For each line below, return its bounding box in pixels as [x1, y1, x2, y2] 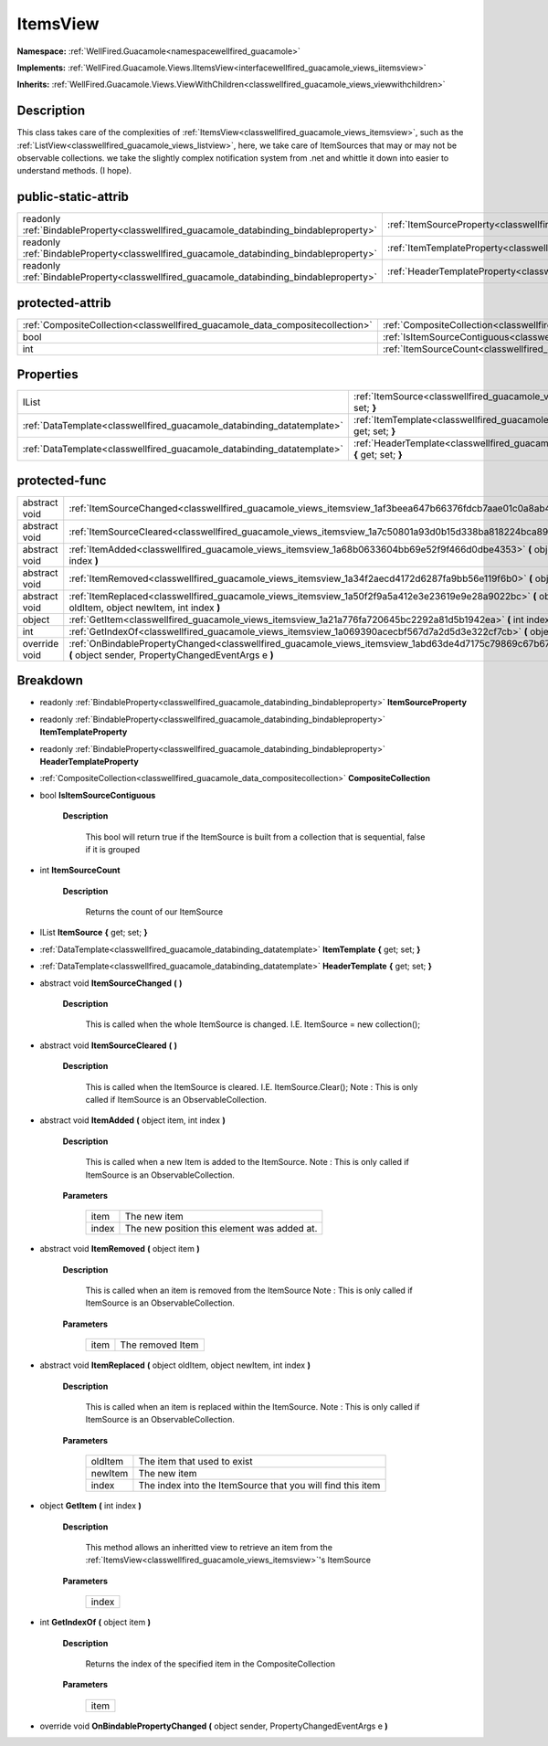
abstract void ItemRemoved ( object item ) [39, 1243, 200, 1254]
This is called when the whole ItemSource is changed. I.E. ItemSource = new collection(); [85, 1019, 420, 1030]
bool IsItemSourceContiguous [39, 789, 156, 800]
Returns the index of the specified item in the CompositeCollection [85, 1658, 335, 1669]
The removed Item [120, 1339, 199, 1351]
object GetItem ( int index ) [39, 1500, 142, 1511]
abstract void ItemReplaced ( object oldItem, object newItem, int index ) [39, 1360, 311, 1370]
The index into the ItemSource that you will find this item [138, 1479, 381, 1492]
